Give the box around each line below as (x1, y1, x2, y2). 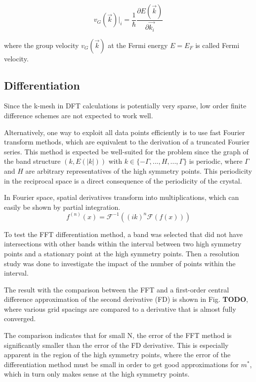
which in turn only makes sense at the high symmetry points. (4, 369, 190, 379)
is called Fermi (195, 40, 240, 50)
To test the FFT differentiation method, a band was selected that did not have (4, 229, 243, 239)
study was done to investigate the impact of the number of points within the (4, 258, 236, 268)
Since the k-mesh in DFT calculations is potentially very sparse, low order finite (4, 100, 247, 111)
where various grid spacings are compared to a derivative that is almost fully (4, 303, 236, 314)
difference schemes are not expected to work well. (4, 110, 153, 120)
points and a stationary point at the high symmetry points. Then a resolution (4, 248, 240, 258)
